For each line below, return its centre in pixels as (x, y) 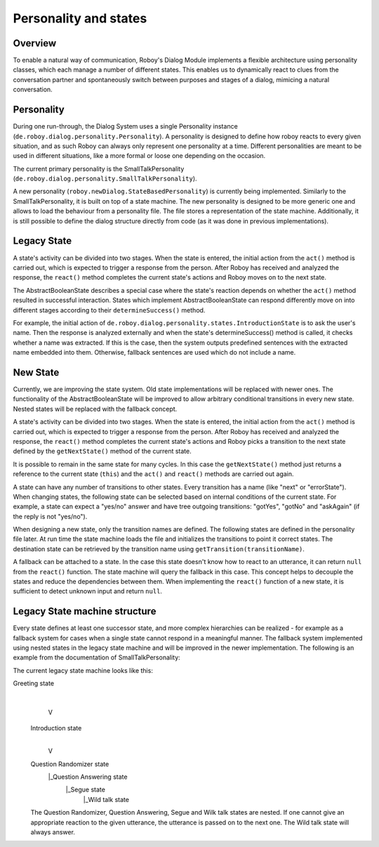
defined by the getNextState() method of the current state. (102, 451)
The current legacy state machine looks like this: (83, 670)
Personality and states (80, 18)
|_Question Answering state (88, 777)
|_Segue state (85, 789)
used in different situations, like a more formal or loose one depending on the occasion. (139, 156)
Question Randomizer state (70, 764)
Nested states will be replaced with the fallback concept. (95, 409)
